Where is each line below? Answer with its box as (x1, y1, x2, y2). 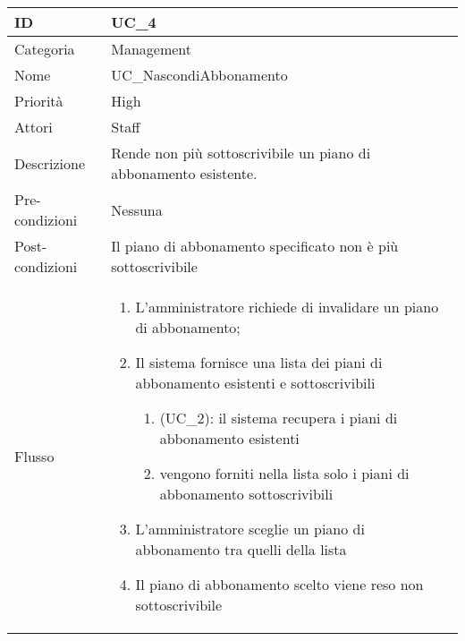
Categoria (14, 38, 75, 59)
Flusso (14, 445, 55, 466)
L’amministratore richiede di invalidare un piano (135, 296, 439, 317)
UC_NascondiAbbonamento (111, 64, 288, 85)
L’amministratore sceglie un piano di (135, 518, 365, 539)
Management (111, 38, 192, 59)
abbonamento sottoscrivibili (159, 483, 334, 504)
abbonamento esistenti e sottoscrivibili (135, 372, 376, 393)
